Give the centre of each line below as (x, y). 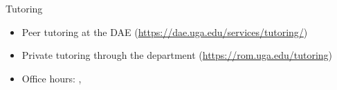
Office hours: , (52, 78)
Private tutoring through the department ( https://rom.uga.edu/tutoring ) (177, 55)
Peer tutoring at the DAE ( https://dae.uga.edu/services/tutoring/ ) (165, 31)
